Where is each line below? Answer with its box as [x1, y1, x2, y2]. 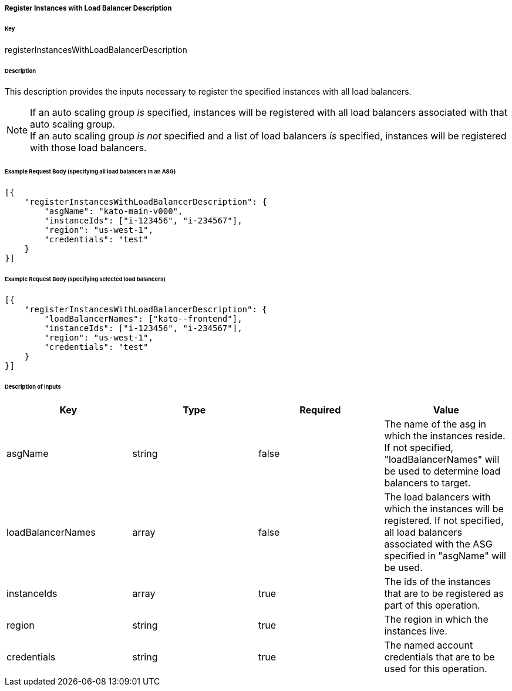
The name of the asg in [384, 418, 487, 430]
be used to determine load [384, 465, 501, 478]
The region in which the [384, 613, 489, 626]
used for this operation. [384, 663, 487, 675]
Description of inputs [5, 383, 61, 390]
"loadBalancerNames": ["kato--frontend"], [44, 313, 242, 323]
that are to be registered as [384, 587, 504, 600]
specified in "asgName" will [384, 550, 506, 562]
